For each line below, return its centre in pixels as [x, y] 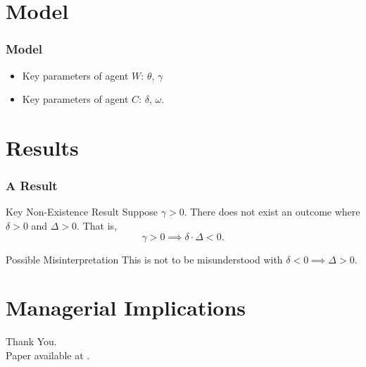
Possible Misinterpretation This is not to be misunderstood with [144, 259]
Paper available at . [48, 355]
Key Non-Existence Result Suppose [82, 212]
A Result [32, 186]
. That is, [97, 225]
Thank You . [31, 341]
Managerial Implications [126, 307]
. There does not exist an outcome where [272, 212]
